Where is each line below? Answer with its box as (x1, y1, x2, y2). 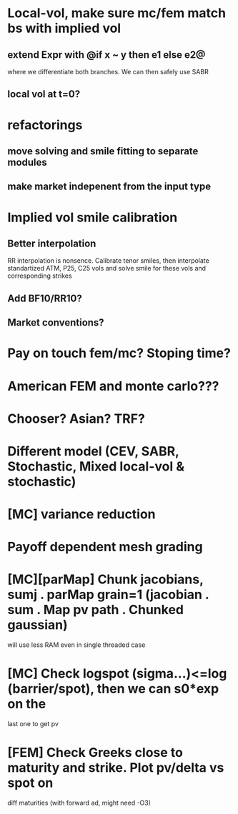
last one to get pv (7, 720, 59, 728)
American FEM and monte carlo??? (7, 378, 219, 394)
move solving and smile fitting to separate (7, 145, 199, 157)
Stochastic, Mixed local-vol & (7, 458, 185, 474)
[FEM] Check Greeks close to (7, 745, 184, 761)
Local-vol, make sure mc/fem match (7, 5, 227, 21)
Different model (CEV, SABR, (7, 443, 179, 459)
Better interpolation (7, 237, 96, 249)
